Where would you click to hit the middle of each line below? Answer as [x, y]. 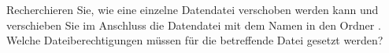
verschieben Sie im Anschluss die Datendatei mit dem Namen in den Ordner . [194, 25]
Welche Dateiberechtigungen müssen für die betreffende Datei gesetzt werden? [195, 40]
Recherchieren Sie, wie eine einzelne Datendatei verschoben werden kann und [193, 9]
